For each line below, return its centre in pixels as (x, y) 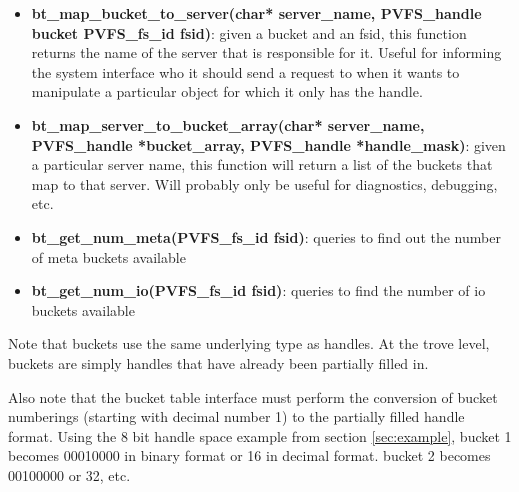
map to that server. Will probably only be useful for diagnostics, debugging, (264, 183)
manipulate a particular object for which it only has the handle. (227, 91)
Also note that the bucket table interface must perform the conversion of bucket (253, 396)
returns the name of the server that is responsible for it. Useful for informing (266, 52)
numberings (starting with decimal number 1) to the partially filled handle (236, 416)
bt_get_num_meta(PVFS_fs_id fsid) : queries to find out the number (266, 236)
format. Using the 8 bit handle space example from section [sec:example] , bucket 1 (260, 435)
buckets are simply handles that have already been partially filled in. (218, 362)
